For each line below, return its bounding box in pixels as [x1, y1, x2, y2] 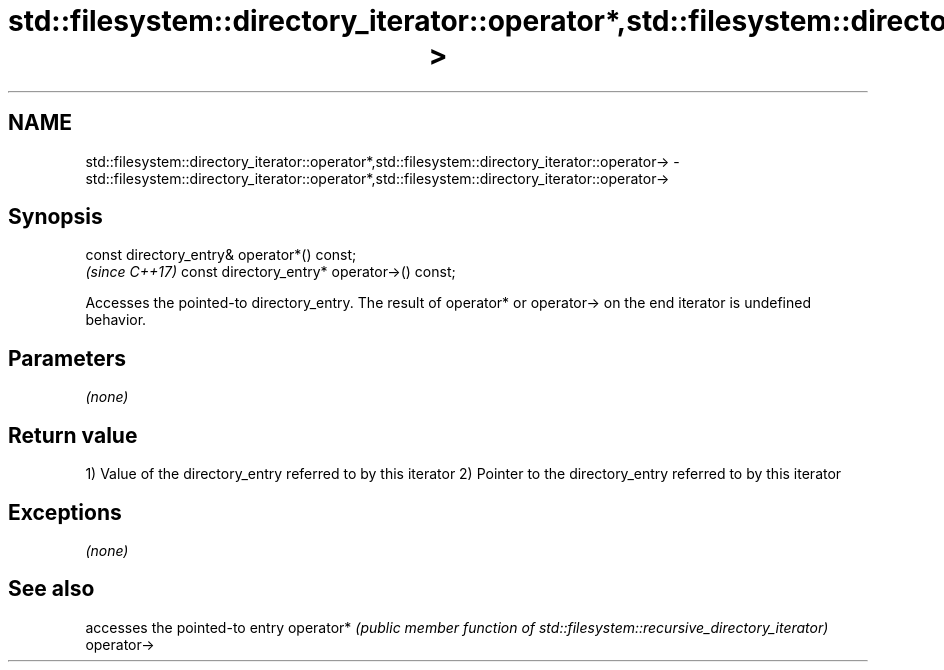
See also [8, 576, 95, 602]
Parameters [8, 345, 126, 371]
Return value [8, 422, 138, 448]
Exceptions [8, 499, 122, 525]
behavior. [85, 311, 147, 329]
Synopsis [8, 204, 103, 230]
